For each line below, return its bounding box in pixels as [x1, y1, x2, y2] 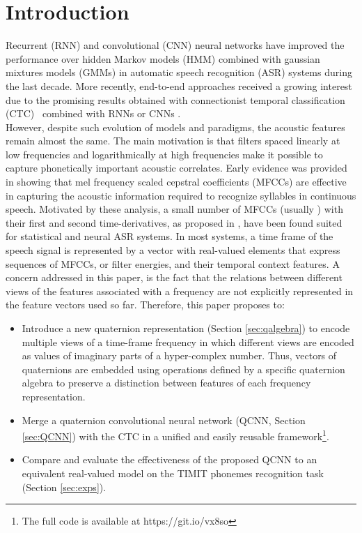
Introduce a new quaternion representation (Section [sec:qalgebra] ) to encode [22, 321, 350, 335]
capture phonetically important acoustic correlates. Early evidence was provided [6, 160, 347, 175]
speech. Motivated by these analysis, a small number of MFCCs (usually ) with [6, 202, 343, 216]
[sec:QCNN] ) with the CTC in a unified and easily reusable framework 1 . [22, 427, 329, 443]
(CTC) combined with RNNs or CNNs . [6, 106, 181, 121]
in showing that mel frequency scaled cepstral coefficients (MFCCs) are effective [6, 174, 347, 189]
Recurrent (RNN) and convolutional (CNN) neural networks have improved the [6, 38, 345, 52]
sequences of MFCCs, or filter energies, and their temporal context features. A [6, 256, 340, 271]
